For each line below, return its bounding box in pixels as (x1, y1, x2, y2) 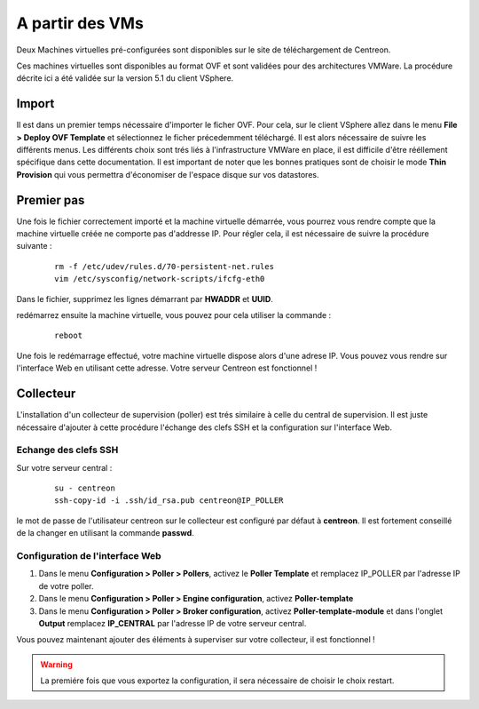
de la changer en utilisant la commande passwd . (16, 528, 194, 538)
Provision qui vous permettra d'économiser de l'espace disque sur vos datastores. (16, 169, 319, 179)
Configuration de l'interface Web (16, 549, 161, 562)
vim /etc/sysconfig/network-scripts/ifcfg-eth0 (54, 274, 265, 284)
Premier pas (16, 192, 85, 208)
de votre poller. (38, 580, 94, 591)
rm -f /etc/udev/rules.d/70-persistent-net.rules (54, 261, 275, 271)
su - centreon (54, 483, 115, 493)
